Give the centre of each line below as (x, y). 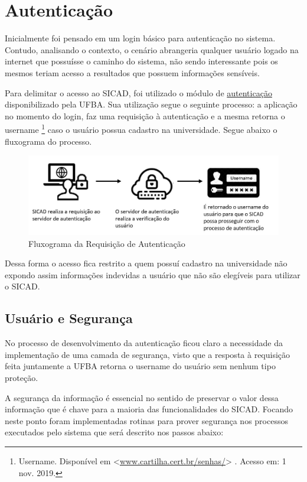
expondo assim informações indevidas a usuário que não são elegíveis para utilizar (153, 274)
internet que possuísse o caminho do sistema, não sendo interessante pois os (141, 61)
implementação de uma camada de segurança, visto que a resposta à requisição (148, 354)
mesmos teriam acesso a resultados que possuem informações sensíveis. (132, 72)
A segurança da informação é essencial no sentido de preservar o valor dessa (142, 397)
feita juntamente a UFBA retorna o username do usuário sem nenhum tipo (140, 366)
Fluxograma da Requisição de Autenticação (107, 243)
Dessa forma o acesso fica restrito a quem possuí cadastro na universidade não (146, 263)
